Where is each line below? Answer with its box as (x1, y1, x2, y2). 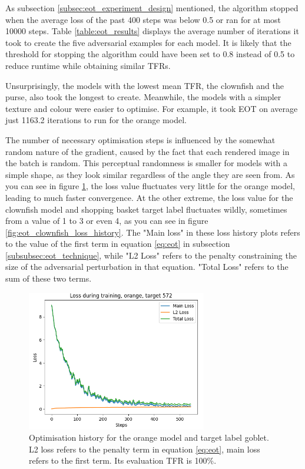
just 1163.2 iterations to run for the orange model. (5, 114, 187, 126)
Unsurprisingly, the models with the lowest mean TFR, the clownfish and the (5, 79, 284, 91)
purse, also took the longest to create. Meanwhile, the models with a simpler (5, 91, 281, 103)
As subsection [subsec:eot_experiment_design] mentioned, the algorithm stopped (5, 2, 299, 14)
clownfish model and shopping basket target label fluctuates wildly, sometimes (5, 203, 287, 215)
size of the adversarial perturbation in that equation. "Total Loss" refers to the (5, 260, 289, 273)
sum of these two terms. (5, 272, 92, 285)
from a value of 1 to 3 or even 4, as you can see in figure (5, 214, 208, 227)
